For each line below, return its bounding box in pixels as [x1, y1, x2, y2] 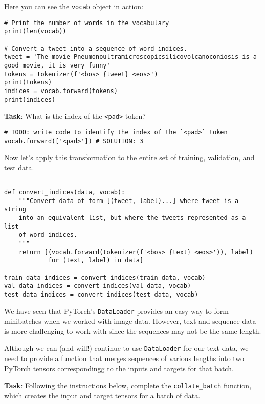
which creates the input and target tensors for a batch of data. [4, 390, 201, 400]
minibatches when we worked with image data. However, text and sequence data [4, 316, 256, 326]
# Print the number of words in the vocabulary [4, 19, 169, 27]
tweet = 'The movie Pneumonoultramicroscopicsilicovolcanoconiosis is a [4, 53, 257, 61]
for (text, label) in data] [48, 257, 144, 264]
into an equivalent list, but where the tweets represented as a [18, 214, 246, 221]
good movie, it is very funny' [4, 61, 111, 69]
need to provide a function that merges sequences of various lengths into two [4, 353, 245, 364]
